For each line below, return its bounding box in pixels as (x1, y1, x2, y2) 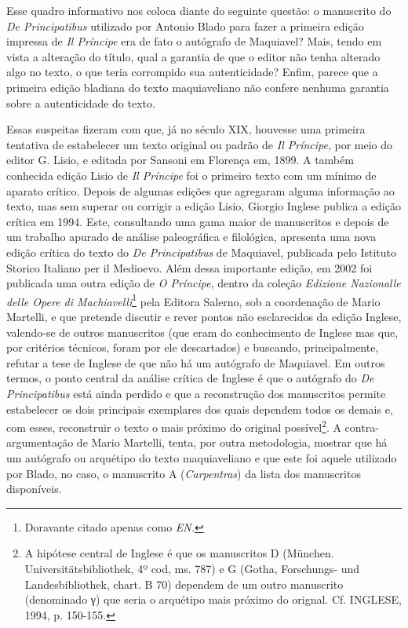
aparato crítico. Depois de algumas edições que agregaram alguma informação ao (6, 182, 395, 199)
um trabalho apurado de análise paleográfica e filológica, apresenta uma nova (6, 228, 377, 245)
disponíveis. (6, 480, 62, 497)
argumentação (6, 434, 74, 451)
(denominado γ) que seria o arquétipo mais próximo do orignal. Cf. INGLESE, (24, 591, 402, 608)
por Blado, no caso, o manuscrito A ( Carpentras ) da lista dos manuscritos (6, 465, 361, 481)
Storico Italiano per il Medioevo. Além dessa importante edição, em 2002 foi (6, 259, 373, 276)
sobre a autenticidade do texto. (6, 94, 155, 111)
